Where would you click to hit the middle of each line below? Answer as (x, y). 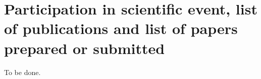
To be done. (22, 72)
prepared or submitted (85, 48)
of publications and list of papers (121, 28)
